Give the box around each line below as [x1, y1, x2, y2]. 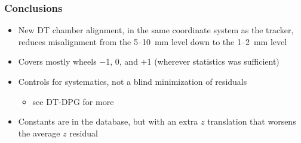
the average [18, 126, 60, 139]
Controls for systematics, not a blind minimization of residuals [18, 75, 247, 87]
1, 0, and [106, 55, 138, 68]
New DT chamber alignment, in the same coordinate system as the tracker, [18, 24, 294, 36]
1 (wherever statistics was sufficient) [147, 55, 279, 68]
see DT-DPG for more [32, 95, 114, 107]
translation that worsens [207, 115, 296, 128]
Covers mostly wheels [18, 55, 97, 68]
